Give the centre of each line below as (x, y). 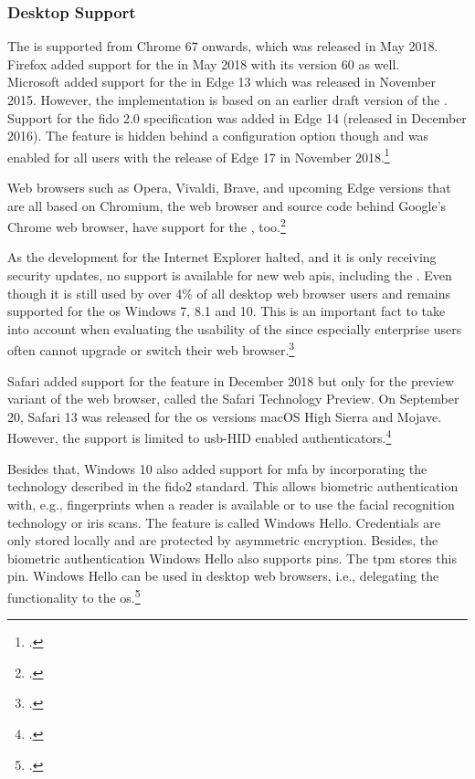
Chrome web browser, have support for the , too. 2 (147, 225)
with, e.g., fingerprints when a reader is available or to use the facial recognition (231, 504)
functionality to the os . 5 (74, 595)
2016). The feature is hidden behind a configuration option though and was (218, 136)
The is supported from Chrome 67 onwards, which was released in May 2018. (223, 46)
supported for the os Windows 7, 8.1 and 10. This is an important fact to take (227, 311)
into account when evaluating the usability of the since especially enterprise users (235, 328)
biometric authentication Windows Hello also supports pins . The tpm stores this (232, 558)
